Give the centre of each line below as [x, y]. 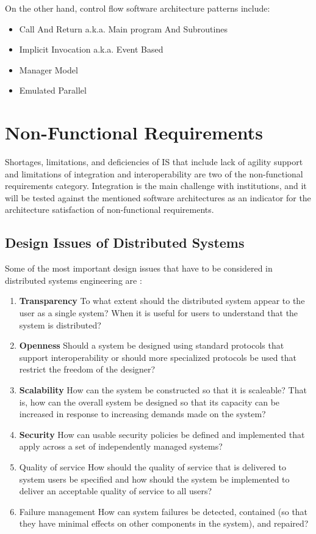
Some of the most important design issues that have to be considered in [139, 268]
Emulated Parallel [53, 90]
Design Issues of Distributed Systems [125, 243]
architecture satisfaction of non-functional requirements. [110, 210]
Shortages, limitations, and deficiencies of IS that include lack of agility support [154, 162]
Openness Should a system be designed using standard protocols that [152, 345]
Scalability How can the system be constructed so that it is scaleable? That [163, 390]
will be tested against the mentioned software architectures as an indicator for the [158, 197]
